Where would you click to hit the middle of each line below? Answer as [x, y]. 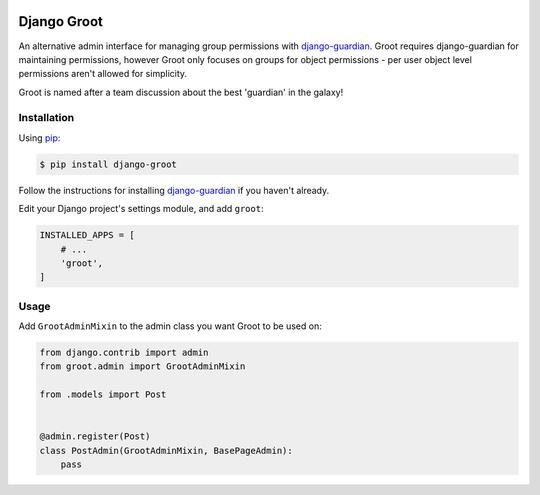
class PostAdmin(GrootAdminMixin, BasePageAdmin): [166, 450]
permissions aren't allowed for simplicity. [103, 74]
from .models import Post [103, 394]
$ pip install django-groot [108, 164]
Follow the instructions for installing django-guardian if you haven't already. [174, 190]
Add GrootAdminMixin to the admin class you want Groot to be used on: [170, 326]
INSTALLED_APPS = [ [87, 235]
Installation [46, 118]
